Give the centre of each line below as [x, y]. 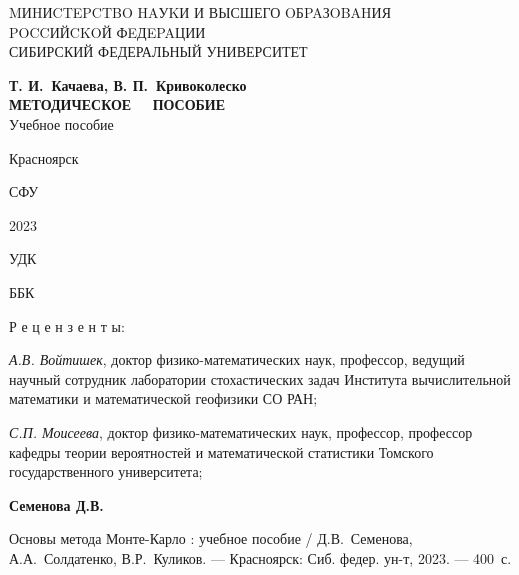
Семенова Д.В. [56, 504]
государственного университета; [106, 471]
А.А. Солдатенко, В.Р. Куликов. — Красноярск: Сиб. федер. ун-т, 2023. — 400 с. [260, 557]
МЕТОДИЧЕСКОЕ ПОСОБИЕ [117, 104]
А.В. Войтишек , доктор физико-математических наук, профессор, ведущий [237, 359]
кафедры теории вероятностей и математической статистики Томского [221, 451]
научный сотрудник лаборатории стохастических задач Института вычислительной [260, 378]
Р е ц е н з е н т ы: [67, 325]
